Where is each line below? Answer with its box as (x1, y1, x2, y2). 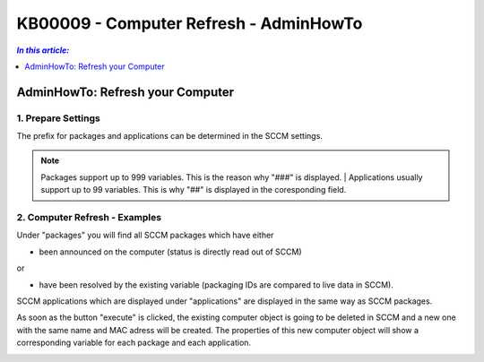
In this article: (16, 45, 70, 56)
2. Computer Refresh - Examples (16, 211, 161, 224)
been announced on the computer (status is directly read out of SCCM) (39, 246, 302, 257)
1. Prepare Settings (16, 112, 100, 125)
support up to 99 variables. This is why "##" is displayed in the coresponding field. (40, 185, 347, 195)
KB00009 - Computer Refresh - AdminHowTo (16, 13, 363, 33)
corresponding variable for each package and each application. (16, 337, 251, 349)
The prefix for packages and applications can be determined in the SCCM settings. (16, 131, 323, 142)
